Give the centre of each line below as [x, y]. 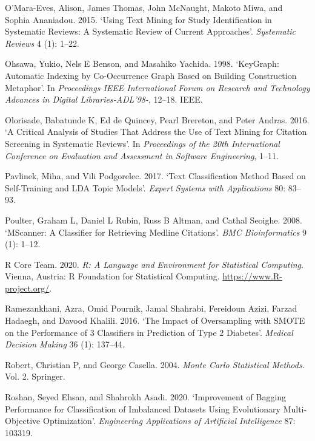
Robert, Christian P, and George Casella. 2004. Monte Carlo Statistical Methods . [155, 364]
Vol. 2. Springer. [35, 376]
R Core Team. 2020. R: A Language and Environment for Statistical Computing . [154, 264]
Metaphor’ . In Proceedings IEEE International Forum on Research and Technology [157, 87]
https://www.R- [252, 276]
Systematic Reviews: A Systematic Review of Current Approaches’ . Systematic [151, 31]
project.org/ [27, 288]
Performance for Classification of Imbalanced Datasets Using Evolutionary [143, 409]
